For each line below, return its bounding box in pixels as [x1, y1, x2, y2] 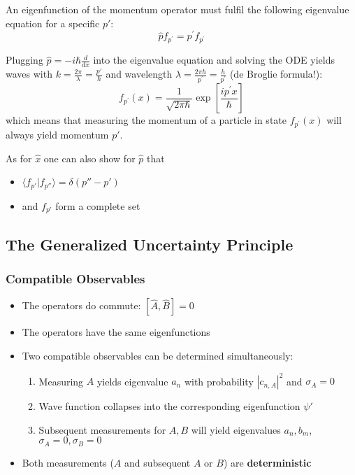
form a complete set [55, 198, 140, 213]
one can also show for [43, 150, 136, 165]
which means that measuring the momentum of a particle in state [6, 113, 287, 127]
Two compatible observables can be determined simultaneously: [22, 348, 294, 362]
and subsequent [124, 455, 191, 469]
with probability [184, 374, 254, 388]
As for [6, 150, 32, 165]
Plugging [6, 52, 43, 67]
